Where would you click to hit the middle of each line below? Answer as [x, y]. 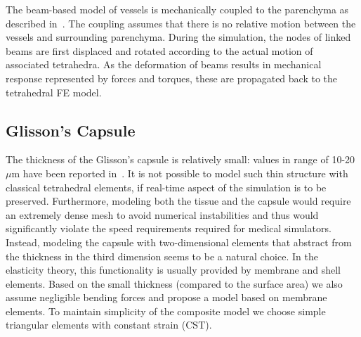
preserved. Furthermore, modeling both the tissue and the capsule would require [178, 201]
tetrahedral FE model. [54, 92]
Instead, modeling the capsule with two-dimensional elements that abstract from [179, 242]
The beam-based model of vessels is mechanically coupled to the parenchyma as [177, 9]
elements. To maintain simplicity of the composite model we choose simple [166, 311]
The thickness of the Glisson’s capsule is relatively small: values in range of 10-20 [180, 159]
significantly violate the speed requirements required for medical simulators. [169, 228]
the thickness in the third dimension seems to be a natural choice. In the [162, 256]
